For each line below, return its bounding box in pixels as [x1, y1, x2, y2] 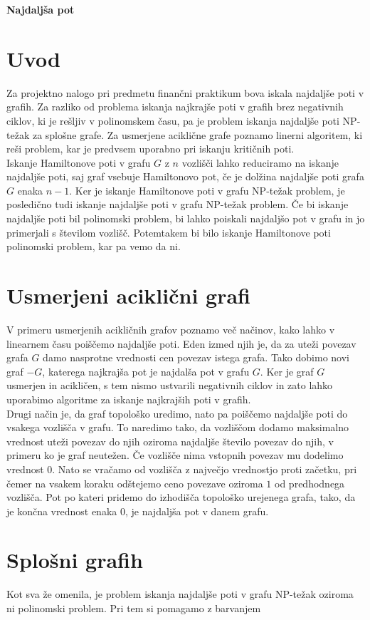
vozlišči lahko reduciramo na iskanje [181, 155, 339, 170]
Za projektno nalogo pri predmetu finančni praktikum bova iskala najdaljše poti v [6, 85, 364, 100]
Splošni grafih [6, 545, 143, 574]
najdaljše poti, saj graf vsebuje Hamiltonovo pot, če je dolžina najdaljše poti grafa [6, 169, 364, 184]
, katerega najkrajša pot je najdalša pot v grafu [42, 363, 250, 378]
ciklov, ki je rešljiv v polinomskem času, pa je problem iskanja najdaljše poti [6, 113, 339, 128]
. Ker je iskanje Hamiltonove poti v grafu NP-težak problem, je [69, 182, 345, 197]
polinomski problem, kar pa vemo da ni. [6, 239, 181, 254]
